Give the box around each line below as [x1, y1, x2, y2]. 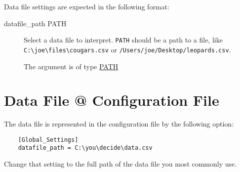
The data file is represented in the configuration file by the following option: [4, 119, 234, 129]
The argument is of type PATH [24, 61, 119, 71]
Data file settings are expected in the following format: [4, 1, 169, 11]
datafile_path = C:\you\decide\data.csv [18, 144, 153, 152]
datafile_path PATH [4, 18, 67, 28]
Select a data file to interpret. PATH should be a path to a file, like [24, 35, 223, 45]
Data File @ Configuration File [4, 90, 219, 110]
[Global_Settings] [18, 136, 79, 143]
